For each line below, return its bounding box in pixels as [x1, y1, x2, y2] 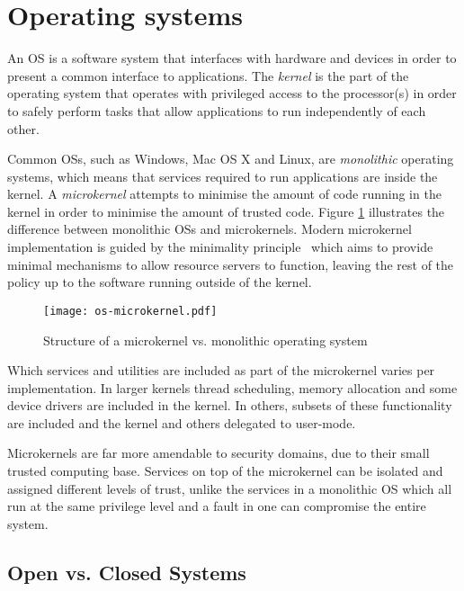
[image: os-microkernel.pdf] [43, 304, 218, 318]
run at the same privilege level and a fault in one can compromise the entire [7, 497, 426, 515]
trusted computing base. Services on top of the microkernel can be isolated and [7, 461, 443, 480]
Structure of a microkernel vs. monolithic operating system [43, 330, 368, 349]
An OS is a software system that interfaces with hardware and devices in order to [7, 49, 457, 67]
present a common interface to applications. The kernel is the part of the [7, 66, 409, 85]
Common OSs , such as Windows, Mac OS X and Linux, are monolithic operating [7, 149, 454, 168]
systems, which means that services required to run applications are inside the [7, 166, 438, 185]
